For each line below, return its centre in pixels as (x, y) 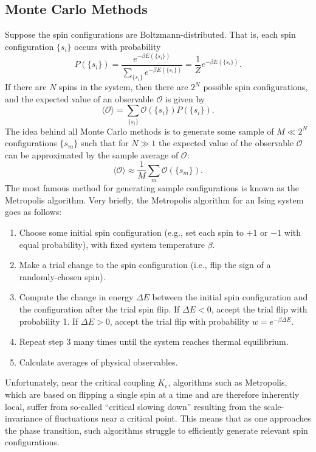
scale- (274, 406)
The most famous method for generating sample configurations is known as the (152, 188)
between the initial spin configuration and (230, 297)
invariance (24, 418)
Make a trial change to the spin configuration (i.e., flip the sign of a (145, 265)
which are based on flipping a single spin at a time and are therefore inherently (152, 394)
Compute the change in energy (76, 297)
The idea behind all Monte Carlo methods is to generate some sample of (139, 131)
